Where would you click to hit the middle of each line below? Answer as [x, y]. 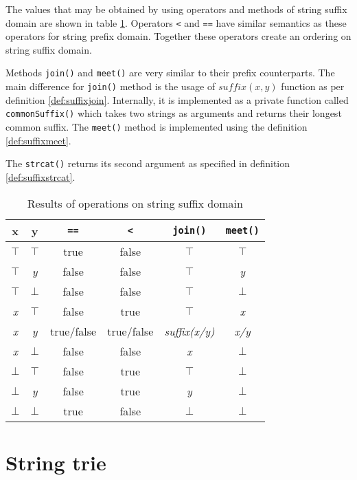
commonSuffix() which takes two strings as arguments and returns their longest [174, 113]
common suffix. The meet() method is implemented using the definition [157, 127]
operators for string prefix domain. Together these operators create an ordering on [178, 36]
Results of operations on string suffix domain [135, 203]
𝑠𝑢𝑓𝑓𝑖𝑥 [232, 88]
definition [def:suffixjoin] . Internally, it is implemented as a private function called [177, 99]
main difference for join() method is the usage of [111, 86]
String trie [56, 462]
